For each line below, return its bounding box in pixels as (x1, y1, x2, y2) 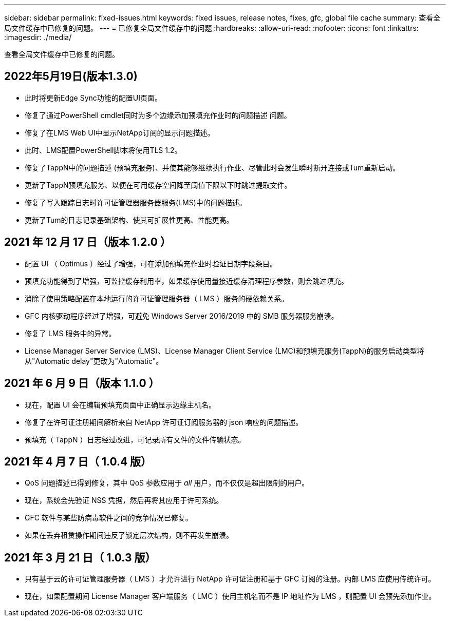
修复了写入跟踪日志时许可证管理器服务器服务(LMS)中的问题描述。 (25, 198, 247, 207)
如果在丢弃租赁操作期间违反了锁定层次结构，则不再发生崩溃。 (25, 531, 233, 540)
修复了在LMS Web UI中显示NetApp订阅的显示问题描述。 (25, 128, 215, 137)
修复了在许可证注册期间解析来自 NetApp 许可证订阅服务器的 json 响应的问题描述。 (25, 417, 303, 426)
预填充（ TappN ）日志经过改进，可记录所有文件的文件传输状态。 (25, 435, 246, 444)
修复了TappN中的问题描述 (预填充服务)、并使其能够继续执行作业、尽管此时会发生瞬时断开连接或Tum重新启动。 (25, 163, 400, 172)
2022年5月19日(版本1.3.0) (4, 70, 138, 83)
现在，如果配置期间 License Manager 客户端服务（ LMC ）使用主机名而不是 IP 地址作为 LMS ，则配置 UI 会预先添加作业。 (25, 592, 436, 601)
